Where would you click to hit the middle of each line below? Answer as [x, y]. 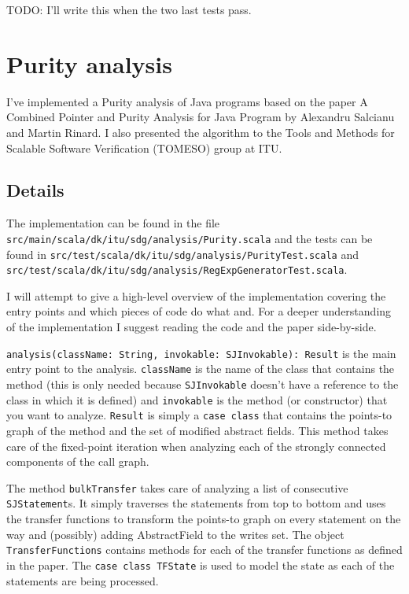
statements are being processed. [83, 580]
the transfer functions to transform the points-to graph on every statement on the [204, 519]
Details [35, 190]
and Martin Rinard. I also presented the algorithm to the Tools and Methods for [201, 132]
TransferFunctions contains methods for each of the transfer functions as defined [204, 550]
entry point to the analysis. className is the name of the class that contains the [201, 369]
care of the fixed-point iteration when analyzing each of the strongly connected [196, 446]
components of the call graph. [78, 461]
